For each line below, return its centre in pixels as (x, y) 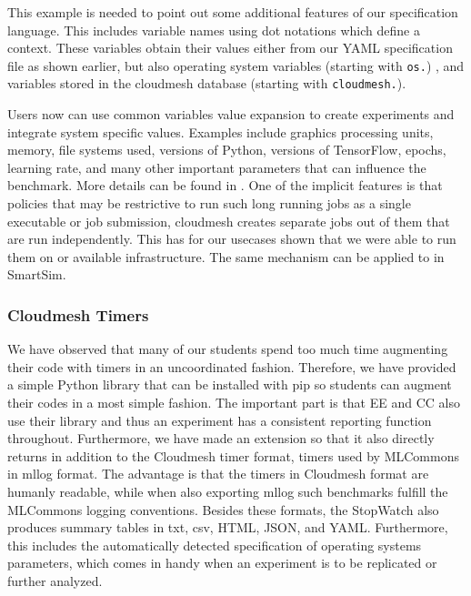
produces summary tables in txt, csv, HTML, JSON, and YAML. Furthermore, (228, 527)
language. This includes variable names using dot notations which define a (214, 30)
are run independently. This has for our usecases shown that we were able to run (232, 239)
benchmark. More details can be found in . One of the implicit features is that (225, 185)
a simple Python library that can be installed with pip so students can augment (230, 384)
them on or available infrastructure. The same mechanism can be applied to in (226, 256)
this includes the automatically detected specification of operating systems (215, 545)
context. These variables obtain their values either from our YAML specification (230, 48)
